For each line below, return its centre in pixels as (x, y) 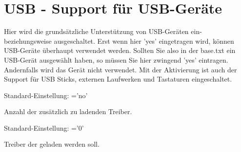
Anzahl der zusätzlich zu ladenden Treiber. (68, 111)
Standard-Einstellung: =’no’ (46, 95)
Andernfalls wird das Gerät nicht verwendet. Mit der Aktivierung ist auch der (120, 69)
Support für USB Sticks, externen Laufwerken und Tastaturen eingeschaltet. (118, 79)
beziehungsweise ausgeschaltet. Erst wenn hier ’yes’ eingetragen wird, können (119, 41)
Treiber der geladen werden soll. (52, 144)
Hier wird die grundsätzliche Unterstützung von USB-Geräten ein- (103, 31)
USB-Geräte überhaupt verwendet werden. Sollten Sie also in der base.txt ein (120, 50)
